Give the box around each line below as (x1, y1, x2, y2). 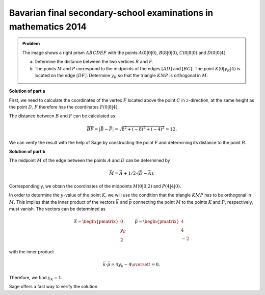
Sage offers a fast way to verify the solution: (9, 284, 99, 290)
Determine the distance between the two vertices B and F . (34, 59, 154, 65)
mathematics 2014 (9, 21, 87, 32)
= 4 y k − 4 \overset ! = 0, (111, 262, 160, 268)
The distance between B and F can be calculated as (9, 113, 115, 119)
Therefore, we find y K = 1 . (9, 274, 63, 282)
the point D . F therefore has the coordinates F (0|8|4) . (9, 104, 119, 110)
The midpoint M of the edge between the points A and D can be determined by (9, 158, 170, 163)
